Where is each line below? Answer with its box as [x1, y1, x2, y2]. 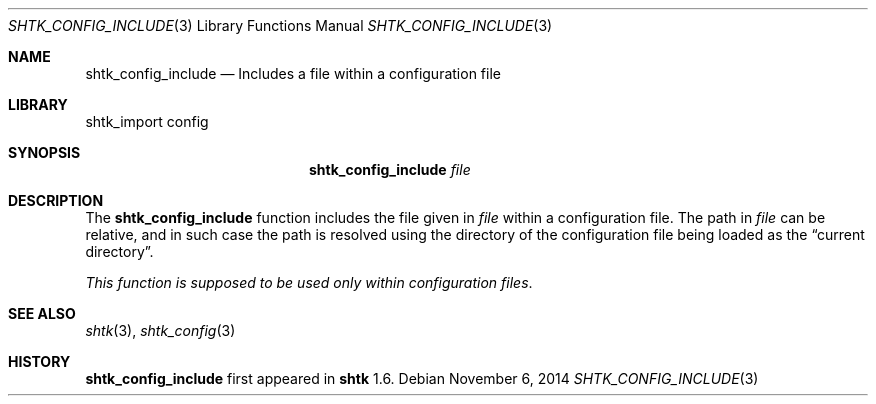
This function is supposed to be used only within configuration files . [85, 274, 533, 291]
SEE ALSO [8, 305, 76, 322]
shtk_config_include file [309, 161, 471, 178]
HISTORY [8, 353, 71, 370]
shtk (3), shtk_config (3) [85, 322, 236, 339]
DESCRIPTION [8, 192, 104, 209]
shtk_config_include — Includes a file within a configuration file [85, 65, 501, 82]
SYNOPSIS [8, 144, 81, 161]
